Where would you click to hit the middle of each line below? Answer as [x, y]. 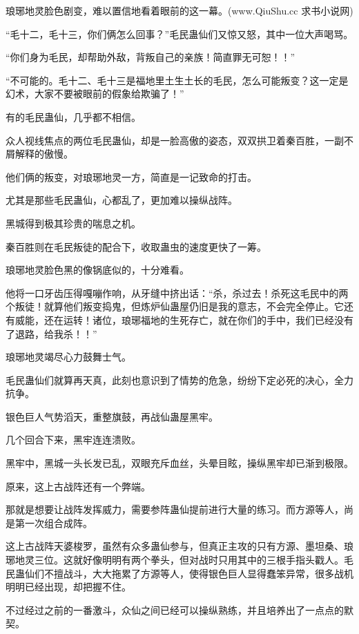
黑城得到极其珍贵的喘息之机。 [73, 223]
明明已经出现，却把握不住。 [68, 587]
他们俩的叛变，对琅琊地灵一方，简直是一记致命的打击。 [131, 176]
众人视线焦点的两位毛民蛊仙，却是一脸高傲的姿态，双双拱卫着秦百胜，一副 [175, 140]
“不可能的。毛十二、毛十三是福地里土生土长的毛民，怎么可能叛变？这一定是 [177, 80]
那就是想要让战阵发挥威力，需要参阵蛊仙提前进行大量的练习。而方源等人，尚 [179, 509]
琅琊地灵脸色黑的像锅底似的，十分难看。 [97, 270]
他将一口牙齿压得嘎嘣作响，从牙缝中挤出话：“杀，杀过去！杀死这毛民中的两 [177, 292]
